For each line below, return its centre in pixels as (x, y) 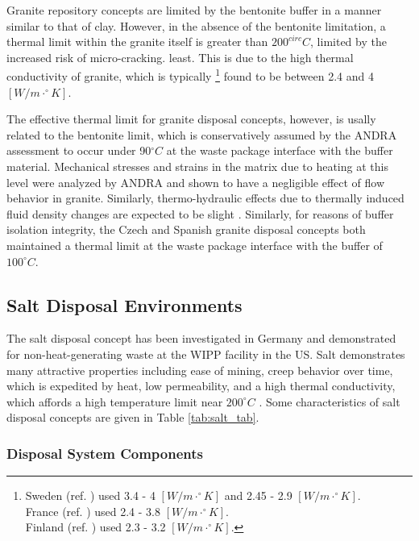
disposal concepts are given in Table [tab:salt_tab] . (133, 417)
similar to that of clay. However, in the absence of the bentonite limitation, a (196, 25)
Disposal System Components (105, 453)
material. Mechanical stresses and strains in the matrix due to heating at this (197, 166)
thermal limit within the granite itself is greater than (137, 42)
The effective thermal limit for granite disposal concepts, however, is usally (191, 119)
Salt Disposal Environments (124, 304)
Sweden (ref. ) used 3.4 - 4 (90, 495)
